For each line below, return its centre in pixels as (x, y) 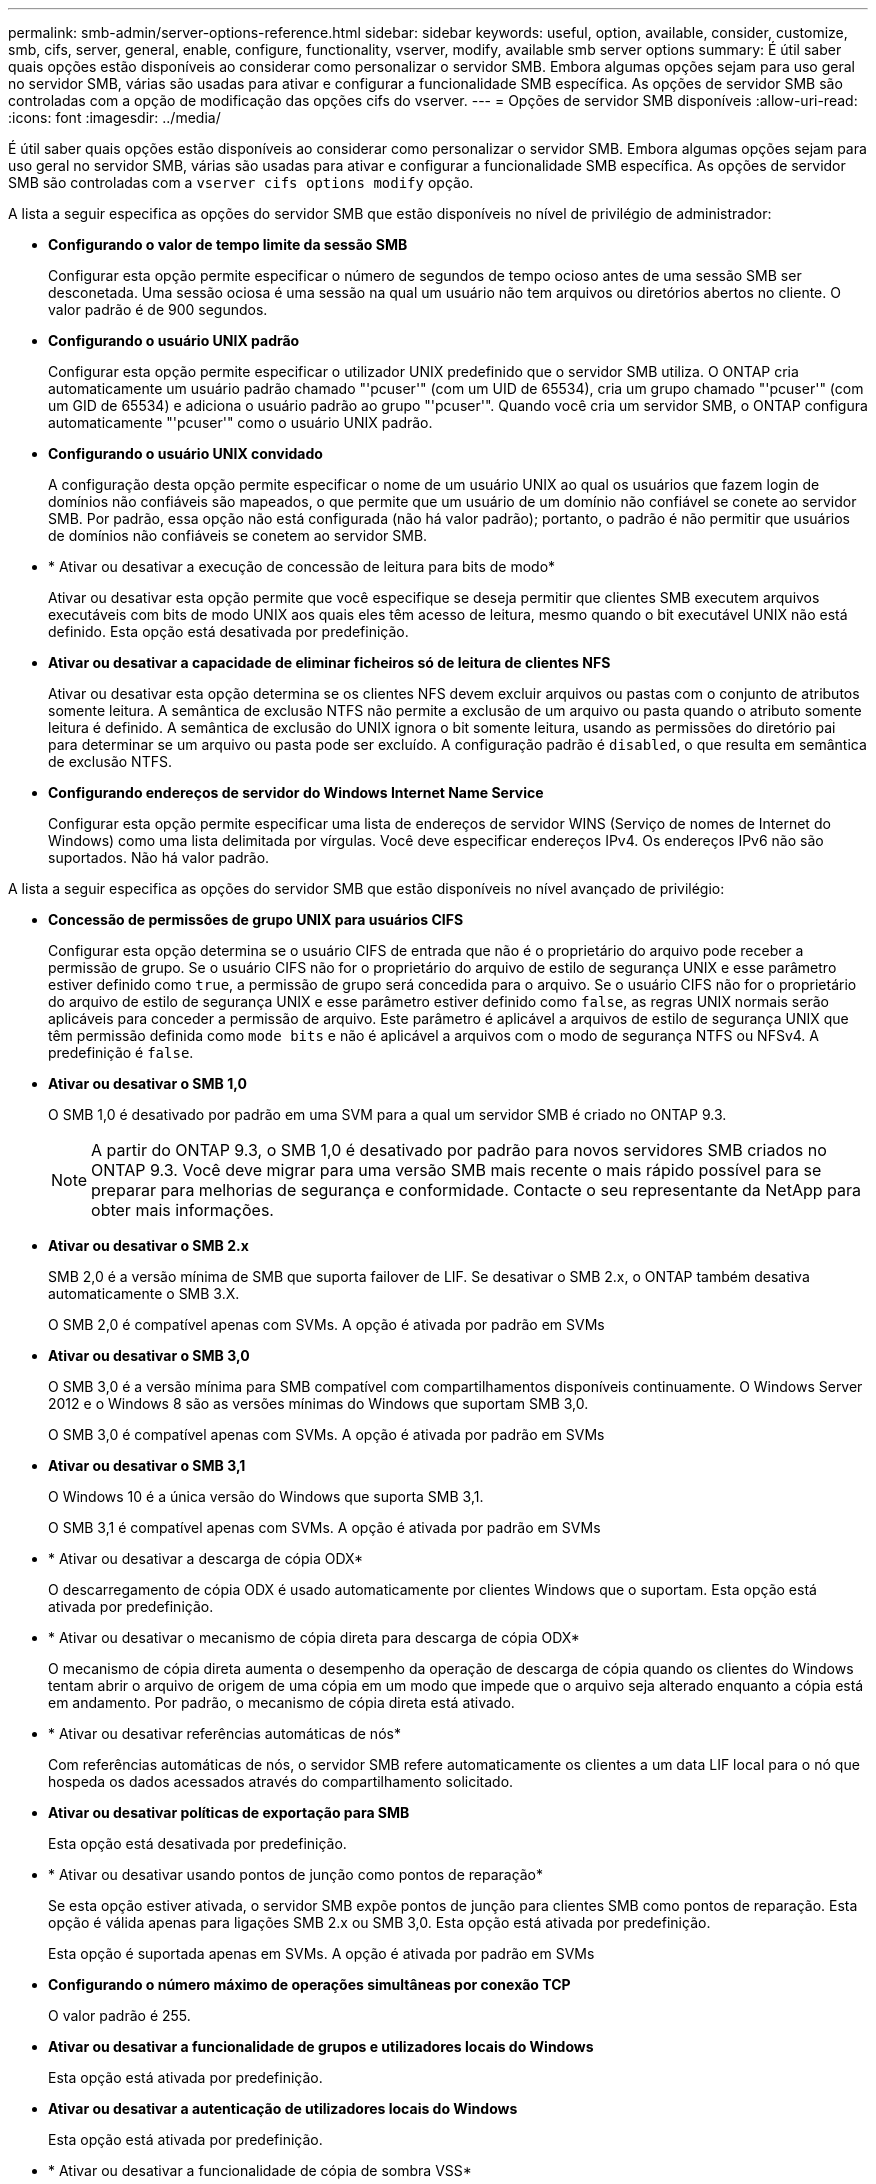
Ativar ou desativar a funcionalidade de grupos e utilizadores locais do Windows (321, 2046)
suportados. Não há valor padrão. (159, 857)
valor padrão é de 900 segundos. (158, 309)
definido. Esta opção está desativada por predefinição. (228, 631)
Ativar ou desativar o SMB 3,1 (147, 1465)
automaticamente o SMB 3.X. (144, 1293)
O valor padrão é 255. (119, 2015)
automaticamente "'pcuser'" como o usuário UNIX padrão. (240, 422)
